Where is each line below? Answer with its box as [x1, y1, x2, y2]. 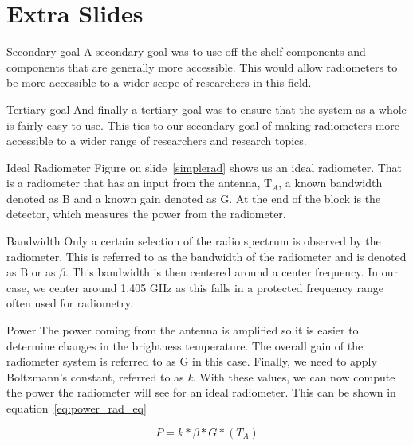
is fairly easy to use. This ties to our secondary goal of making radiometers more [6, 116, 400, 133]
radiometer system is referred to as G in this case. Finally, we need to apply [6, 353, 377, 370]
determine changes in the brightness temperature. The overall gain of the [6, 337, 364, 354]
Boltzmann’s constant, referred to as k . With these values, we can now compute [6, 368, 395, 385]
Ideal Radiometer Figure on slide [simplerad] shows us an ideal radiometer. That [6, 158, 403, 175]
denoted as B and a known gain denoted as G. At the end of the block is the [6, 190, 381, 206]
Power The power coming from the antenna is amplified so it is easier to [6, 322, 359, 338]
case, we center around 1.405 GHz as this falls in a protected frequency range [6, 279, 384, 295]
